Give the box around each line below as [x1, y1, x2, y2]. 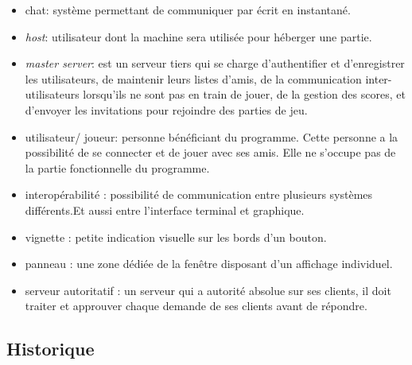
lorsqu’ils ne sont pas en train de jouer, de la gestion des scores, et [83, 86, 406, 103]
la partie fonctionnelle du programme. [25, 159, 210, 176]
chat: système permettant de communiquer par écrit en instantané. [25, 2, 351, 17]
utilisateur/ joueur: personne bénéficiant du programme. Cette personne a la [25, 128, 398, 145]
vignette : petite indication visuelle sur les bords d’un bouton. [25, 228, 327, 245]
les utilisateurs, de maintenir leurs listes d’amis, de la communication [25, 70, 362, 87]
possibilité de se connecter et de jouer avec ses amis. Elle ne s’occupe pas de [25, 144, 396, 161]
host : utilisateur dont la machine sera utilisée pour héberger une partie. [25, 28, 372, 45]
